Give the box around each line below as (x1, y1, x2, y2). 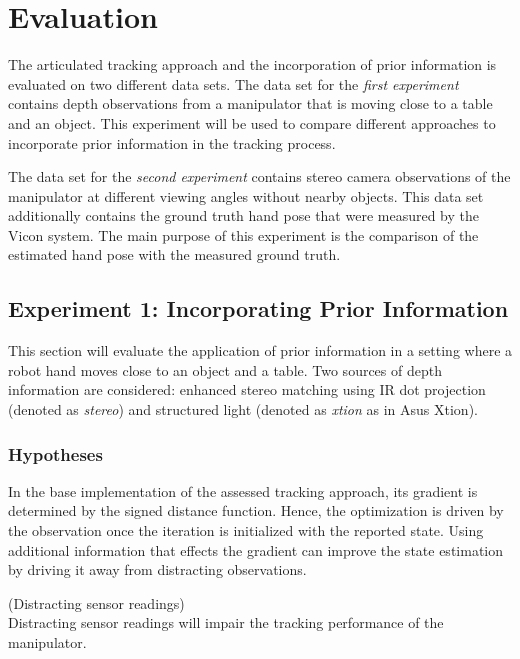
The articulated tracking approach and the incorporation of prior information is (8, 54, 497, 75)
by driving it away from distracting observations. (8, 559, 307, 580)
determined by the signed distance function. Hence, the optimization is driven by (8, 500, 504, 521)
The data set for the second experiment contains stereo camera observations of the (8, 166, 511, 187)
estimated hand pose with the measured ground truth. (8, 244, 341, 265)
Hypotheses (8, 441, 103, 466)
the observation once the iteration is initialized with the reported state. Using (8, 520, 484, 541)
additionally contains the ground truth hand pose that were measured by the (8, 205, 479, 226)
